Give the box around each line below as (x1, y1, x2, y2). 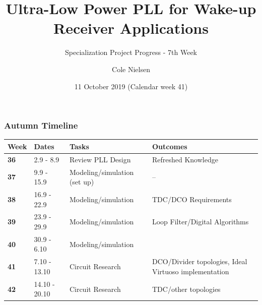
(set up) (69, 176, 94, 187)
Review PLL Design (69, 154, 131, 164)
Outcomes (152, 141, 187, 151)
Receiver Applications (53, 18, 209, 38)
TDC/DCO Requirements (152, 194, 232, 204)
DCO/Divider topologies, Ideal (152, 256, 247, 267)
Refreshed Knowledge (152, 154, 218, 164)
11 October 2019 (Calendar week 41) (74, 81, 188, 91)
